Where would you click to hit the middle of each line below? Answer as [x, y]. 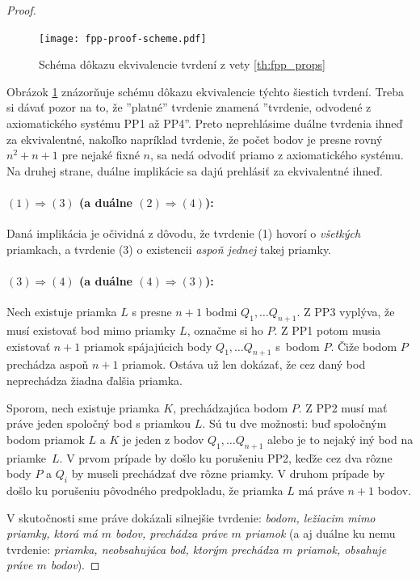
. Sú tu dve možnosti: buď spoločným [294, 423]
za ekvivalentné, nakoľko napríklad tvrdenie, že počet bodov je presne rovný [195, 139]
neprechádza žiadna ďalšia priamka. [94, 380]
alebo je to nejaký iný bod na [340, 439]
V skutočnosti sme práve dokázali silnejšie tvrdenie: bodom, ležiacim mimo [191, 517]
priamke [27, 457]
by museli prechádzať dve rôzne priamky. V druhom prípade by [228, 473]
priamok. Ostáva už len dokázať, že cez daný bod [244, 364]
